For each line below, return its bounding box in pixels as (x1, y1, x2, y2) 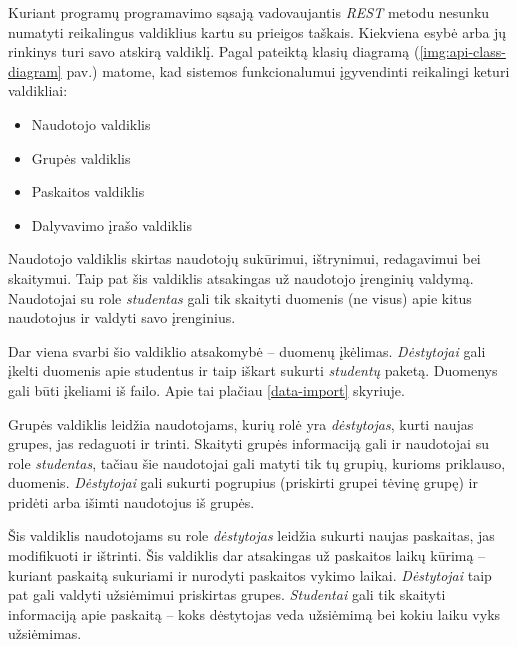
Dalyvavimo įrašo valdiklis (31, 214, 193, 235)
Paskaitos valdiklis (31, 181, 145, 202)
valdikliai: (8, 80, 68, 101)
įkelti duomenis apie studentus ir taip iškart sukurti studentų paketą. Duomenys (8, 360, 498, 381)
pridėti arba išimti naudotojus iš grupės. (8, 491, 255, 512)
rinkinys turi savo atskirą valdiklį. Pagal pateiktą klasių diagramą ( (8, 41, 420, 62)
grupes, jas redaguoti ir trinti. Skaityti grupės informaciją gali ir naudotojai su (8, 433, 489, 454)
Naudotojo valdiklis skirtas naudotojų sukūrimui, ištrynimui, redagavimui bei (8, 248, 481, 269)
